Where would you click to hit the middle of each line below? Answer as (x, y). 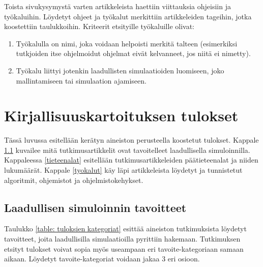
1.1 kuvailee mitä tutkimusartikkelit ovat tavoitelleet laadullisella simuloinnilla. (127, 150)
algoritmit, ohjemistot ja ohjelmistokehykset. (74, 180)
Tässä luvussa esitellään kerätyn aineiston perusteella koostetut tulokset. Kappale (131, 140)
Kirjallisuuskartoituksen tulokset (121, 115)
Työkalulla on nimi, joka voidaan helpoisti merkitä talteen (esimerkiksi (127, 43)
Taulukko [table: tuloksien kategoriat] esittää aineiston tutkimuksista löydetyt (125, 229)
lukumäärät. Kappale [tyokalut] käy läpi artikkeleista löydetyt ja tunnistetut (123, 170)
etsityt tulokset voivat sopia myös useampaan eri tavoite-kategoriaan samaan (124, 248)
